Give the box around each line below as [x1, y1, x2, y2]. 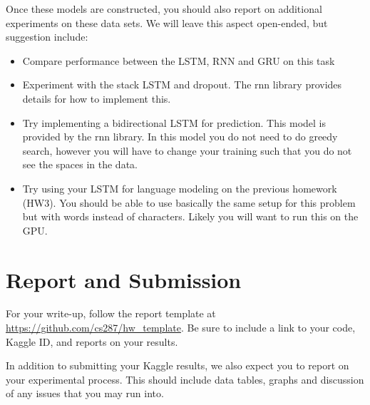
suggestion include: [6, 29, 88, 44]
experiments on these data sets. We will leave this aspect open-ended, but [6, 15, 328, 30]
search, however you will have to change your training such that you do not [22, 143, 352, 158]
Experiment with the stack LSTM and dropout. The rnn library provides [22, 77, 342, 92]
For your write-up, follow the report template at [6, 306, 216, 321]
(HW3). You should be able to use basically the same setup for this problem [22, 195, 356, 210]
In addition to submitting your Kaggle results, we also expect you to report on [6, 358, 349, 373]
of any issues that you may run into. [6, 386, 164, 401]
